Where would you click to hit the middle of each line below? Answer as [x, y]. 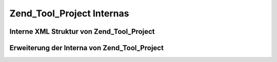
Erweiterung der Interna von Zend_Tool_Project [87, 48]
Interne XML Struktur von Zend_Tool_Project [82, 32]
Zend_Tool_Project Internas [69, 13]
